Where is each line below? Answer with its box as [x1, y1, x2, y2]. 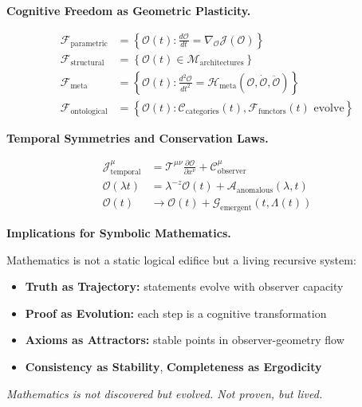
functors [258, 108, 286, 116]
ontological [70, 108, 108, 116]
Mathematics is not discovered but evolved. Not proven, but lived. [6, 385, 323, 401]
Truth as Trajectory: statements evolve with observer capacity [25, 278, 344, 295]
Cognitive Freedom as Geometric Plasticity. [6, 2, 251, 18]
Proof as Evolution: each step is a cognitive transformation [25, 304, 327, 321]
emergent [220, 204, 252, 212]
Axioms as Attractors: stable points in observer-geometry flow [25, 331, 344, 348]
